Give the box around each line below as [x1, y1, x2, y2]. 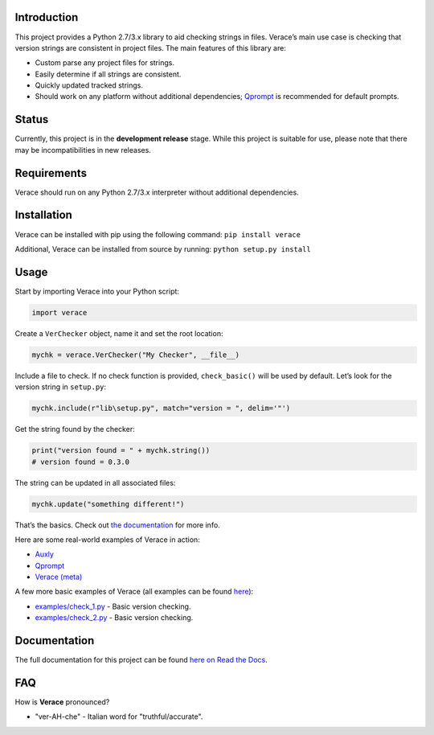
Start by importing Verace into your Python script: [14, 286, 180, 296]
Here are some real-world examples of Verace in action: [14, 535, 200, 544]
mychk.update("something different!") [31, 499, 185, 508]
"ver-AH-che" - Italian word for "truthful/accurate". [35, 712, 203, 721]
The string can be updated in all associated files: [14, 478, 176, 487]
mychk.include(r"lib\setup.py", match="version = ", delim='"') [31, 404, 291, 413]
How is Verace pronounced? [14, 697, 110, 707]
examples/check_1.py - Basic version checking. [35, 602, 191, 611]
